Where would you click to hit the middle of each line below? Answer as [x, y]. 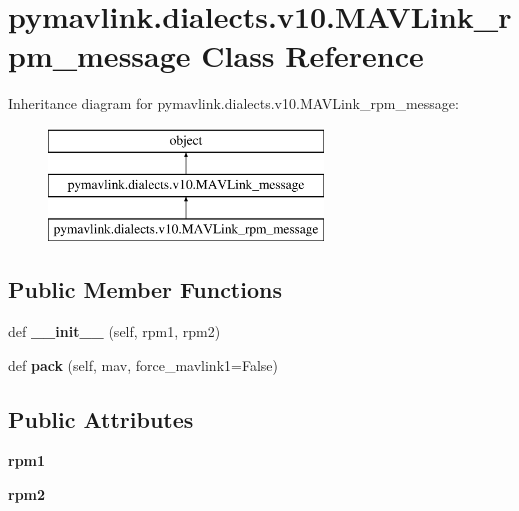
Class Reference [312, 55]
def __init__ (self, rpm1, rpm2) [114, 331]
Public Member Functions [145, 289]
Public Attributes [101, 418]
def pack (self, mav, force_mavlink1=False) [143, 364]
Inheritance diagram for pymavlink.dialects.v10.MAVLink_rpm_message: [233, 103]
